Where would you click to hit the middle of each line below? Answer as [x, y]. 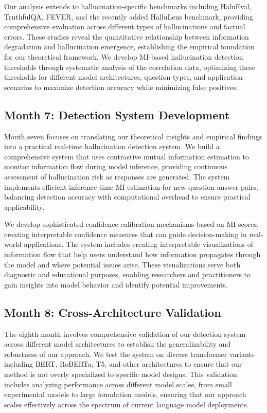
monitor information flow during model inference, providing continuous [116, 166]
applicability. [24, 206]
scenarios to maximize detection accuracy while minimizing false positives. [121, 87]
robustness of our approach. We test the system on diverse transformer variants [129, 354]
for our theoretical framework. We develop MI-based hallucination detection [124, 56]
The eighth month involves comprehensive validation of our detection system [125, 334]
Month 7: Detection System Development [117, 114]
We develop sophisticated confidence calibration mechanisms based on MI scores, [131, 224]
